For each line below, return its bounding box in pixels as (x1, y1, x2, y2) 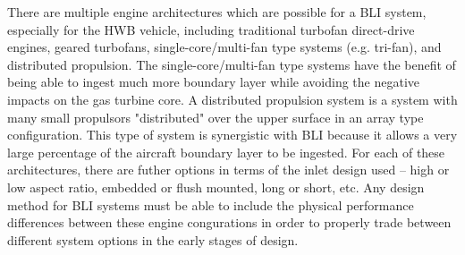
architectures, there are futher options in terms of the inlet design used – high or (7, 160, 450, 179)
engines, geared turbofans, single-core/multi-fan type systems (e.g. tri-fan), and (7, 38, 442, 56)
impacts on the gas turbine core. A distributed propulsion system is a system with (7, 89, 458, 108)
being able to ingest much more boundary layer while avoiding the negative (7, 72, 420, 91)
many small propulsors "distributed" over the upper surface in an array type (7, 107, 424, 126)
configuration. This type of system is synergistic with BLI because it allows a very (7, 125, 458, 144)
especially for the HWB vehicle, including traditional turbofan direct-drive (7, 20, 415, 38)
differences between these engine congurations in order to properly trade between (7, 213, 452, 232)
